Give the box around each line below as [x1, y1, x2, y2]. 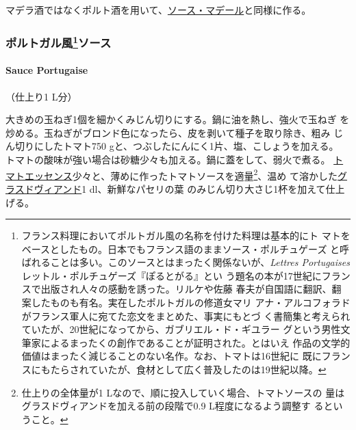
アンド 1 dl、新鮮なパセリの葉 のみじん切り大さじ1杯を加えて [53, 181, 326, 196]
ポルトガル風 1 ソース [5, 32, 112, 51]
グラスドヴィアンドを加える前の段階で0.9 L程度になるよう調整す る [21, 399, 324, 413]
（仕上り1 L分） [5, 89, 77, 103]
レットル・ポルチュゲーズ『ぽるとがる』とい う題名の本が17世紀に [21, 268, 322, 282]
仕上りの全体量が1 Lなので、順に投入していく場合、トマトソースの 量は [21, 385, 345, 399]
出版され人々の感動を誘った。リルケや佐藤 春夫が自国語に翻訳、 [40, 282, 332, 296]
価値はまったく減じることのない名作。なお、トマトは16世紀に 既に [21, 349, 322, 363]
